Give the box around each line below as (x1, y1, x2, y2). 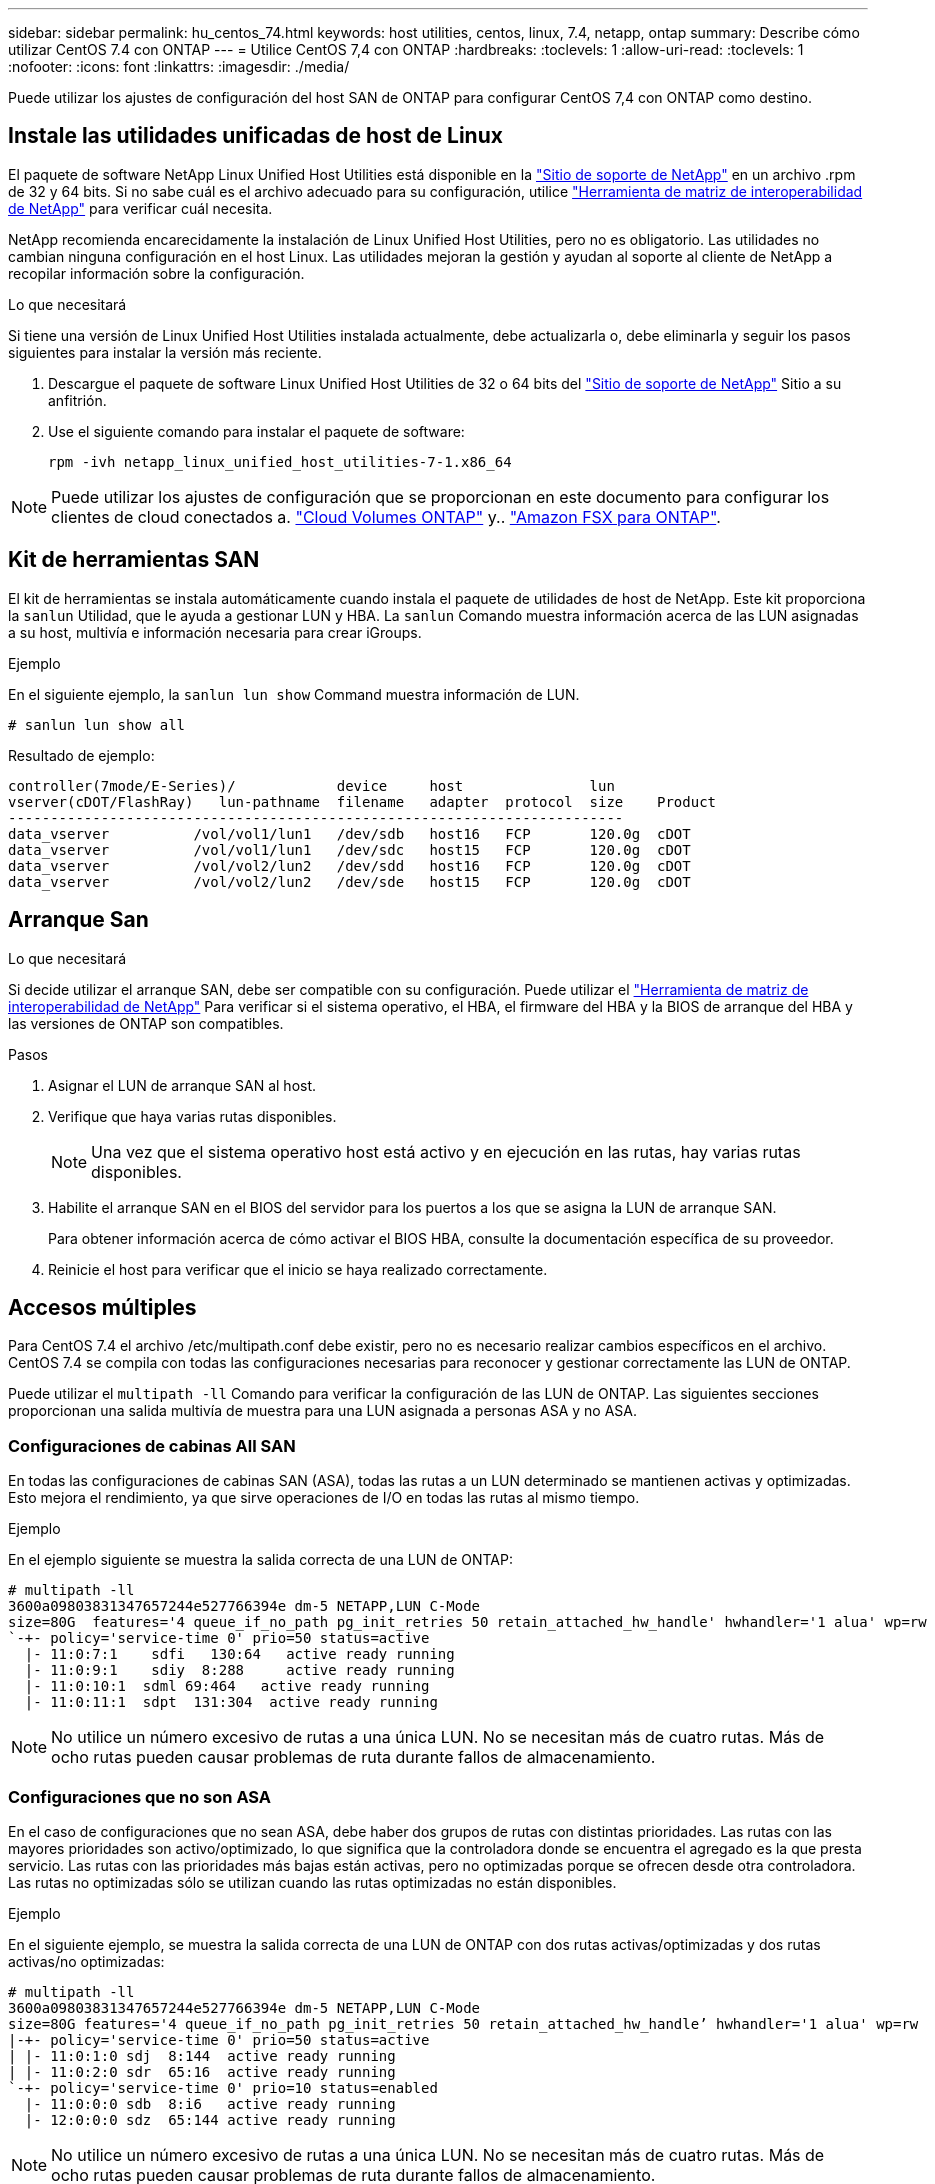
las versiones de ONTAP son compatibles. (8, 1014, 284, 1032)
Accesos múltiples (8, 1294, 197, 1320)
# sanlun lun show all (8, 716, 186, 733)
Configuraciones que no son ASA (8, 1786, 272, 1807)
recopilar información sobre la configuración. (8, 264, 305, 282)
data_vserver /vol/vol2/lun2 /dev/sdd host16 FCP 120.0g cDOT (8, 857, 691, 874)
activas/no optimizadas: (8, 1952, 165, 1970)
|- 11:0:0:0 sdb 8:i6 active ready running (24, 2095, 396, 2112)
